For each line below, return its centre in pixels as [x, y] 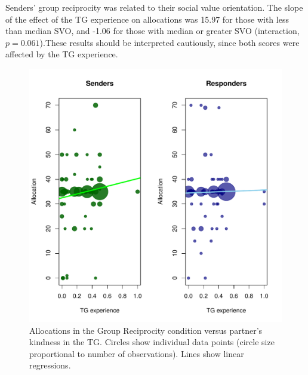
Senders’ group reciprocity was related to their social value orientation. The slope [154, 7]
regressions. [50, 365]
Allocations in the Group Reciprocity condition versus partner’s [146, 330]
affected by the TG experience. [62, 54]
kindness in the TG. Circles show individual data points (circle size [152, 342]
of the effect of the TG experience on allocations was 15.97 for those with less [147, 19]
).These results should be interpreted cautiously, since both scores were [170, 42]
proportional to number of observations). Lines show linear [137, 353]
